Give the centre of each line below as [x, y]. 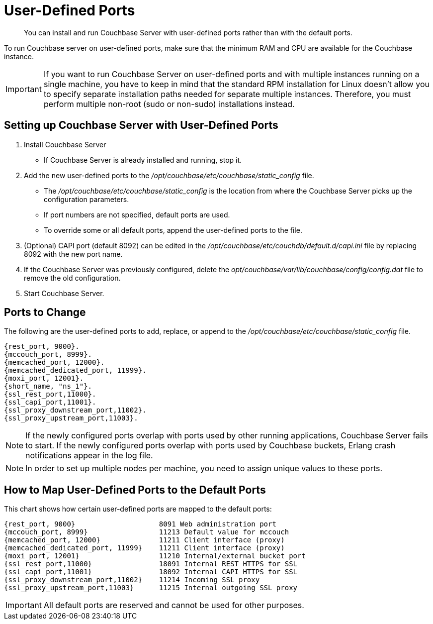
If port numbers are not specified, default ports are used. [137, 214]
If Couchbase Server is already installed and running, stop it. [143, 160]
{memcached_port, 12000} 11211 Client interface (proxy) [144, 540]
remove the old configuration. [72, 278]
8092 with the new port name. [73, 254]
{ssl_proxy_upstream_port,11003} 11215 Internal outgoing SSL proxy [151, 588]
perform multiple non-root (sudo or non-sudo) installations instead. [169, 104]
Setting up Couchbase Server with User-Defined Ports [141, 125]
